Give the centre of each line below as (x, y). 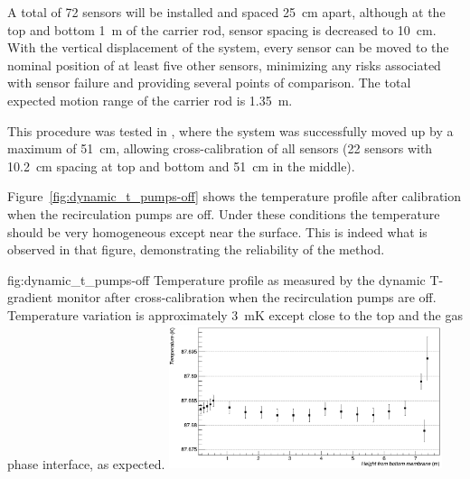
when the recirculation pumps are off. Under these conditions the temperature (224, 213)
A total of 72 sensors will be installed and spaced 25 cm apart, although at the (226, 12)
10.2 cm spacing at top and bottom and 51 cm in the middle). (181, 166)
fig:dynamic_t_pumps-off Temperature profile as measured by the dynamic (216, 279)
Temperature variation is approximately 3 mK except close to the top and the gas (235, 314)
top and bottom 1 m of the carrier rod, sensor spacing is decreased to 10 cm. (222, 29)
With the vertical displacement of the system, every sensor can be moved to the (228, 47)
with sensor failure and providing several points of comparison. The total (209, 83)
